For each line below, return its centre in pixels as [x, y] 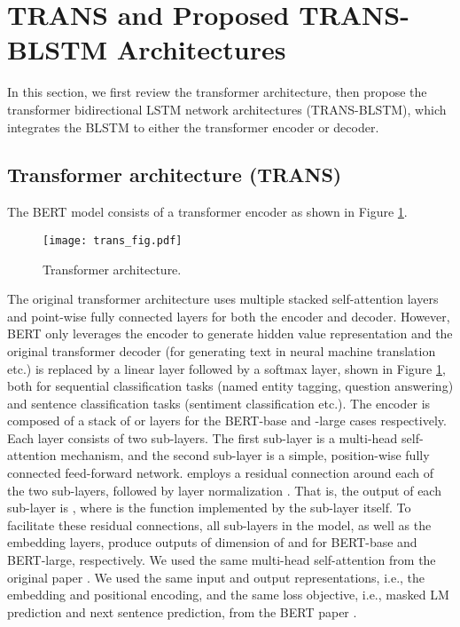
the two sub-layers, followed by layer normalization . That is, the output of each [224, 490]
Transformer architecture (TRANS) [175, 175]
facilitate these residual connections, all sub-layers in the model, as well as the [219, 524]
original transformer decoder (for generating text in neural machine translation [222, 350]
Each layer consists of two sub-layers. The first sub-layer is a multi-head [203, 437]
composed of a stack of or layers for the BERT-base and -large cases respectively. [227, 421]
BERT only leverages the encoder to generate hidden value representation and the [230, 333]
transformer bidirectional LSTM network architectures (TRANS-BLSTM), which [227, 109]
